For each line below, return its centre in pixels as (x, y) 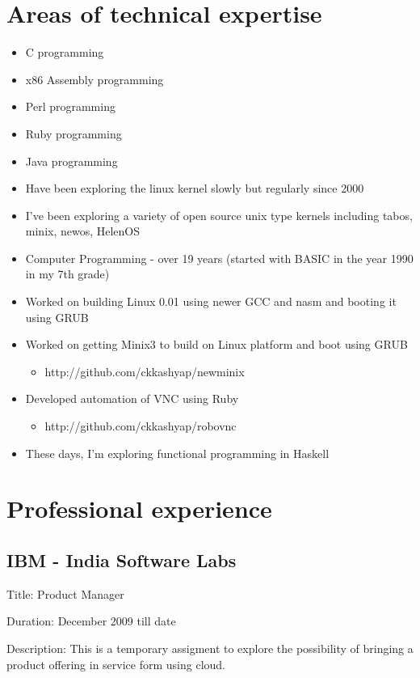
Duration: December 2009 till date (91, 621)
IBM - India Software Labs (122, 559)
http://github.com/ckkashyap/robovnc (141, 426)
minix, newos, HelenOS (83, 231)
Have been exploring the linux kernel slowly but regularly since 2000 (195, 188)
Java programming (71, 161)
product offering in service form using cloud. (116, 664)
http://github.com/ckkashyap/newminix (145, 371)
